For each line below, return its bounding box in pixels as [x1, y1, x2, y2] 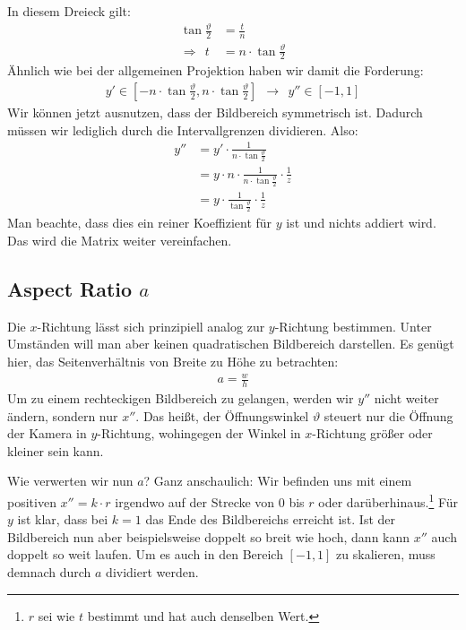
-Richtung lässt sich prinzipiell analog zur [37, 316, 265, 335]
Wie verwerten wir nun [7, 471, 134, 490]
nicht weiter [374, 388, 439, 407]
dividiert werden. [106, 562, 199, 581]
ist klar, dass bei [17, 510, 108, 529]
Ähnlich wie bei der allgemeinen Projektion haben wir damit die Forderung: [7, 61, 424, 80]
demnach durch [7, 562, 91, 581]
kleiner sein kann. [7, 441, 104, 460]
